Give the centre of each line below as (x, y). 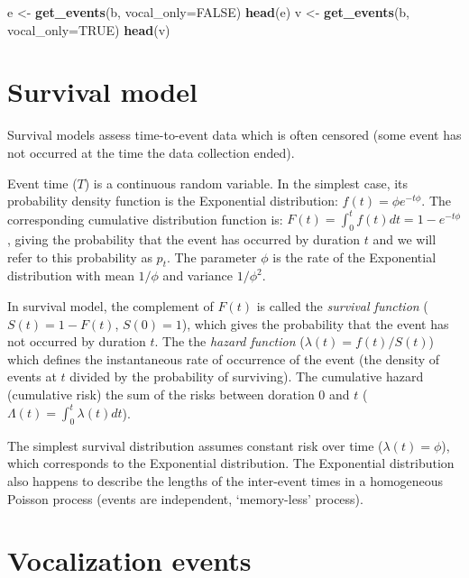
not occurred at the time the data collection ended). (151, 152)
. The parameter (212, 257)
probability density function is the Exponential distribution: (173, 201)
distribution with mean (71, 275)
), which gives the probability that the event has (315, 323)
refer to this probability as (80, 257)
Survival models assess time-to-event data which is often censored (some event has (234, 135)
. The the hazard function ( (230, 341)
